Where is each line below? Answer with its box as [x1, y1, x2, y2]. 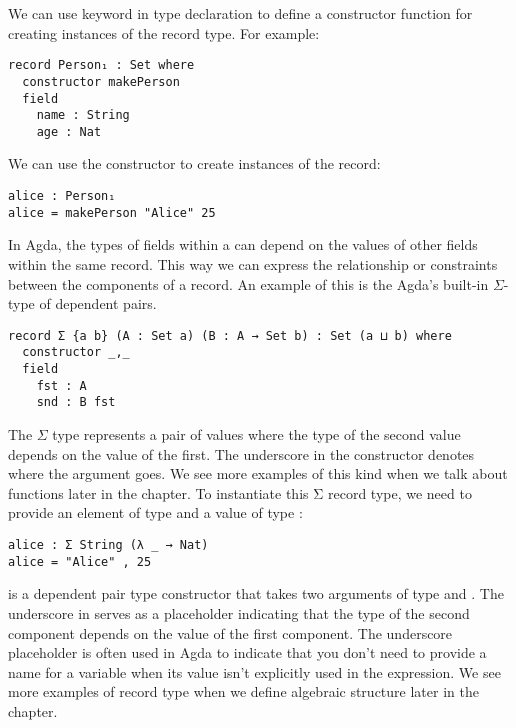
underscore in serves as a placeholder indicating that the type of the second [8, 602, 470, 623]
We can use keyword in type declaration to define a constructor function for [8, 3, 473, 23]
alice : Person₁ [8, 189, 116, 204]
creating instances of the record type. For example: [8, 22, 320, 43]
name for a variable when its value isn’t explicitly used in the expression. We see [8, 661, 501, 682]
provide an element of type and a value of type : [8, 502, 303, 523]
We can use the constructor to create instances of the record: [8, 153, 381, 174]
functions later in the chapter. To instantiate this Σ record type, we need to [8, 482, 472, 503]
